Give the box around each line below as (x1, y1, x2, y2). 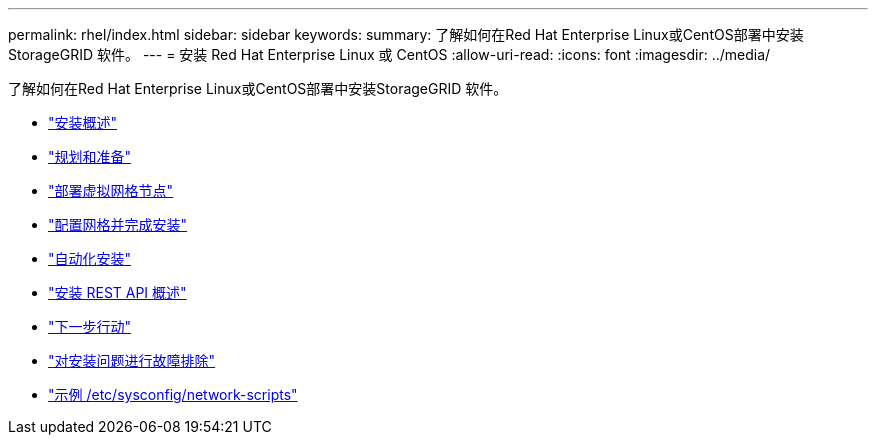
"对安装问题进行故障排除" (48, 352, 216, 369)
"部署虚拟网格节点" (48, 182, 174, 199)
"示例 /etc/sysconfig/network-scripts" (48, 386, 298, 403)
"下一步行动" (48, 318, 132, 335)
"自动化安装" (48, 250, 132, 267)
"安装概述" (48, 114, 118, 131)
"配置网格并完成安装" (48, 216, 188, 233)
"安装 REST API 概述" (48, 284, 187, 301)
